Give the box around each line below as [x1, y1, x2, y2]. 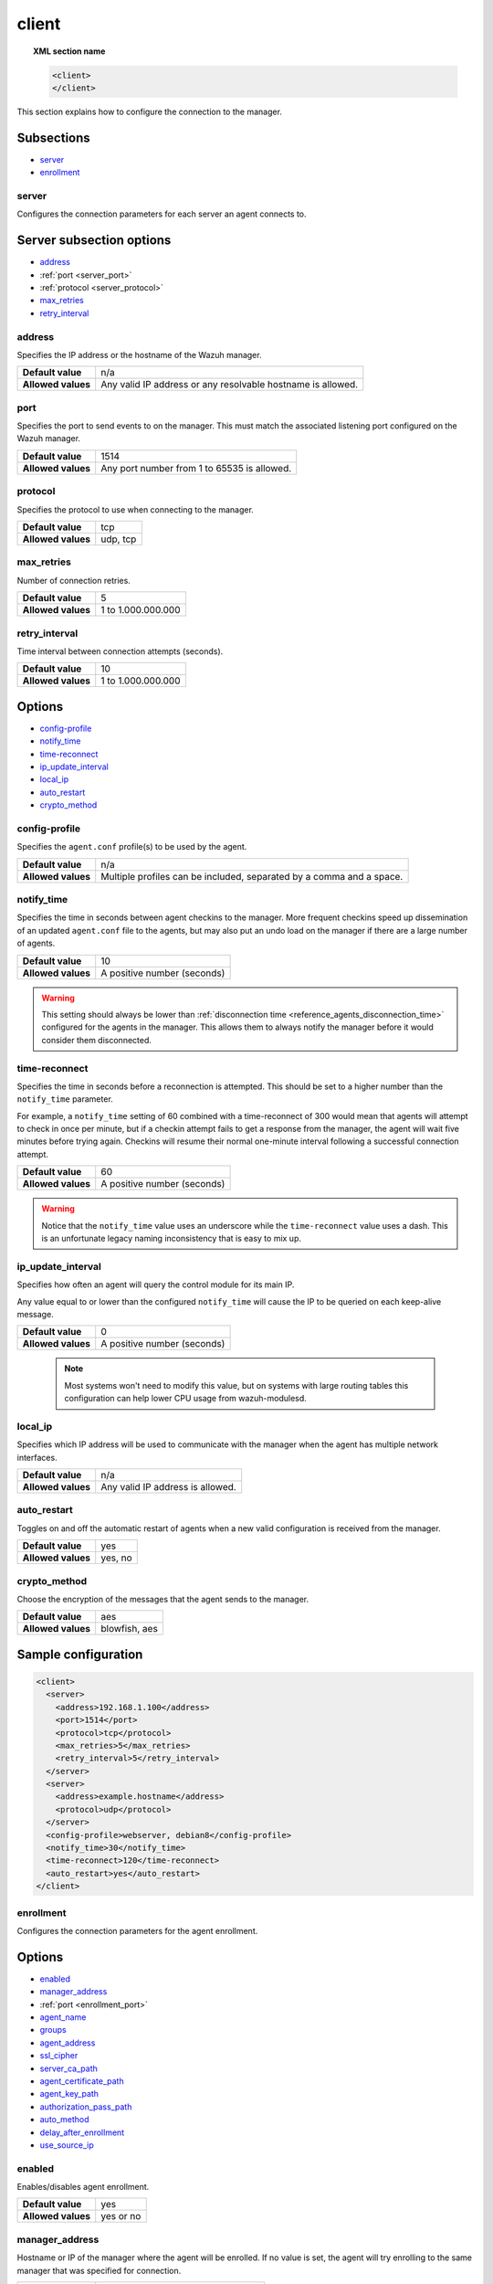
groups [39, 2025, 68, 2036]
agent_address [39, 2037, 96, 2048]
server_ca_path [39, 2063, 98, 2074]
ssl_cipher [39, 2050, 79, 2061]
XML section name [33, 46, 106, 57]
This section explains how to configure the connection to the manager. [16, 106, 283, 117]
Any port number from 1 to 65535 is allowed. [100, 461, 292, 474]
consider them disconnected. [41, 1034, 152, 1045]
